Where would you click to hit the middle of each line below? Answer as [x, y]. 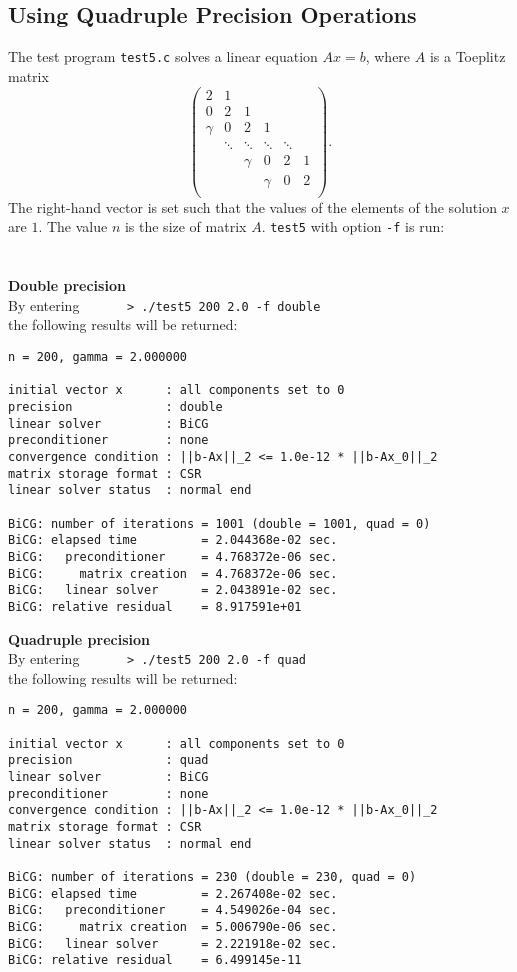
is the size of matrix [185, 226]
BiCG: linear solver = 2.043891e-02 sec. [173, 590]
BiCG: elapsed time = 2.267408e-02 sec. [173, 893]
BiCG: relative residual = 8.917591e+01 [155, 606]
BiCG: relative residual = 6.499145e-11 [155, 960]
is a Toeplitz [467, 56]
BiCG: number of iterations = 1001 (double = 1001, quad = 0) [219, 523]
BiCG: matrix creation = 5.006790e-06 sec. [173, 926]
